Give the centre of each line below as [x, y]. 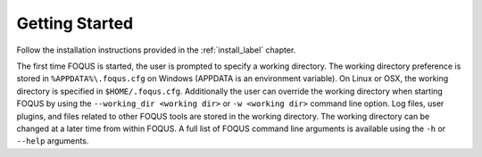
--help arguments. [53, 141]
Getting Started [75, 23]
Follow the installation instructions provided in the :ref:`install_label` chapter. [156, 50]
